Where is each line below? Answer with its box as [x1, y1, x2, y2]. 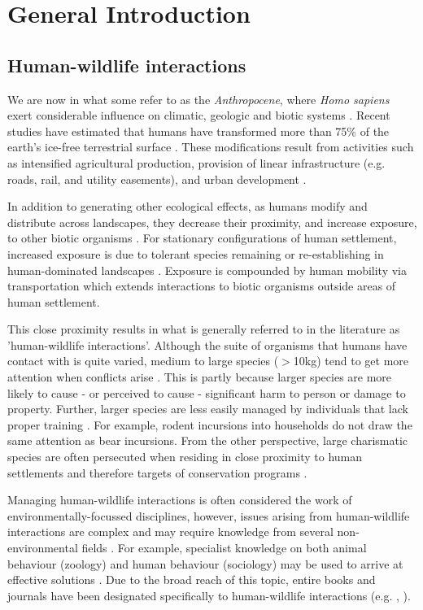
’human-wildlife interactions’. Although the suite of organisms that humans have [7, 336, 408, 353]
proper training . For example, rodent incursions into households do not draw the [7, 416, 412, 433]
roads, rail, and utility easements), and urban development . [7, 170, 307, 187]
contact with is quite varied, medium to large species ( [7, 352, 279, 369]
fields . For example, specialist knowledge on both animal [81, 539, 367, 556]
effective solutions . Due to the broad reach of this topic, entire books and [7, 571, 376, 588]
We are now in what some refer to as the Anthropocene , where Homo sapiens [7, 90, 390, 107]
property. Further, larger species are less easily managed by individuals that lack [7, 400, 408, 417]
